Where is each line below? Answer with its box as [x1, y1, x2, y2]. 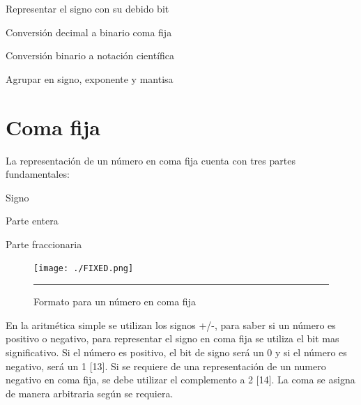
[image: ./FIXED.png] [33, 263, 134, 274]
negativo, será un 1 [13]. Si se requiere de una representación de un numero [6, 358, 326, 373]
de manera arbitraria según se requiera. [6, 385, 174, 400]
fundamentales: [6, 167, 70, 181]
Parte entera [6, 213, 59, 228]
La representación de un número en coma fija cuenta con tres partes [6, 153, 295, 167]
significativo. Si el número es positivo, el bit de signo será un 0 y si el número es [6, 344, 347, 359]
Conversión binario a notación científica [6, 48, 175, 63]
